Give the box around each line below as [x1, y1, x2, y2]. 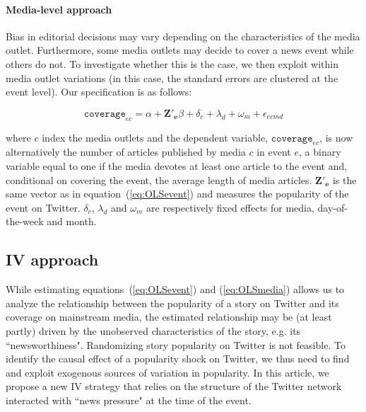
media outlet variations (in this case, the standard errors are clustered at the [6, 70, 338, 85]
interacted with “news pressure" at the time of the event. [6, 392, 252, 407]
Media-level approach [6, 1, 112, 16]
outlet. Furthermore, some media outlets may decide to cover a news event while [6, 42, 354, 57]
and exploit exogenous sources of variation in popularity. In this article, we [6, 365, 329, 379]
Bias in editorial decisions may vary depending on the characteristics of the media [6, 28, 360, 43]
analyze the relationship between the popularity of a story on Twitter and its [6, 295, 339, 310]
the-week [6, 214, 44, 229]
